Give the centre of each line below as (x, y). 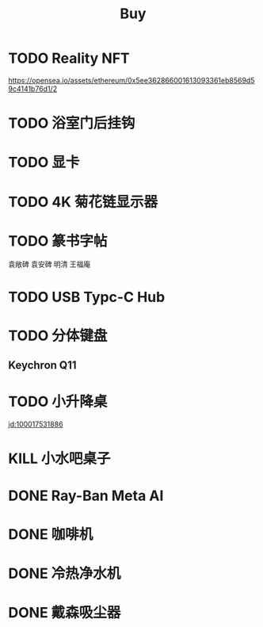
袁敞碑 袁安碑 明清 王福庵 (50, 264)
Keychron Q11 (42, 365)
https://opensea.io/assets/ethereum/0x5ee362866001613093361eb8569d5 (131, 80)
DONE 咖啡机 (51, 534)
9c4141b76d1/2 (33, 89)
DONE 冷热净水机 (65, 573)
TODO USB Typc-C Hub (87, 297)
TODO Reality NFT (69, 58)
